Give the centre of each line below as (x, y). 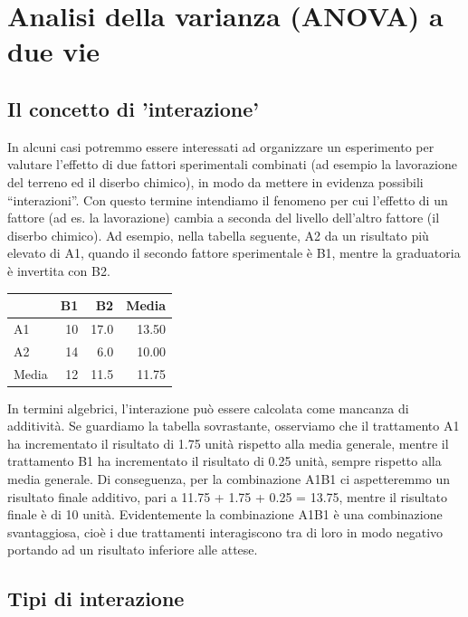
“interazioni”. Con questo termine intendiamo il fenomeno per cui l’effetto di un (228, 199)
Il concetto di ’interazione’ (133, 108)
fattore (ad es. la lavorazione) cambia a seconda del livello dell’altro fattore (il (224, 218)
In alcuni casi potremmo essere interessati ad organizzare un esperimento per (221, 146)
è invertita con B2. (59, 270)
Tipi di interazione (96, 598)
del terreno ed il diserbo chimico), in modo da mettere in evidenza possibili (215, 181)
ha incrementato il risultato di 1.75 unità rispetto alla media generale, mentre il (228, 443)
